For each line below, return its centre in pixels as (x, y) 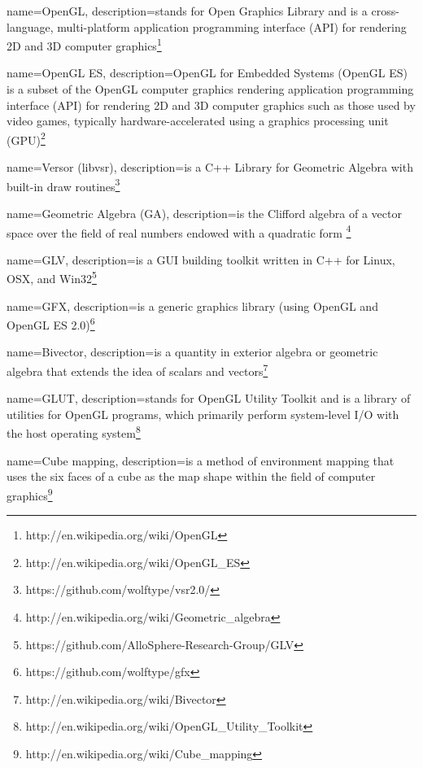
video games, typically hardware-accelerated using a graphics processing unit (198, 121)
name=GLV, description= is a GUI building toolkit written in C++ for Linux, (201, 259)
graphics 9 (30, 494)
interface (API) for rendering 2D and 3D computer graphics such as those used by (211, 105)
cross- (385, 11)
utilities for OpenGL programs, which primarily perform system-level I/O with (203, 414)
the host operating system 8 (74, 432)
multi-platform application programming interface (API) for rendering (232, 26)
